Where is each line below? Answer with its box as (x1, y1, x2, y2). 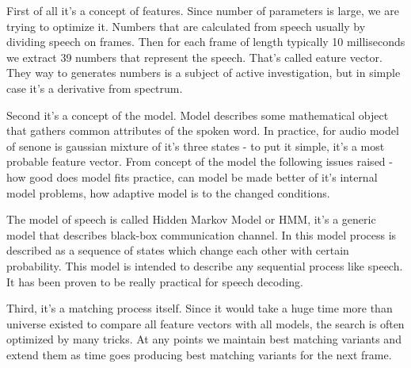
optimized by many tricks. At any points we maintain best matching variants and (6, 331, 401, 347)
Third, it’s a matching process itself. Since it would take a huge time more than (6, 300, 393, 316)
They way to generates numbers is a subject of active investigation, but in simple (6, 64, 401, 81)
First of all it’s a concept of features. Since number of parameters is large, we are (6, 2, 399, 18)
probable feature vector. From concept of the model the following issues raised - (6, 153, 393, 170)
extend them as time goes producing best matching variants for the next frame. (6, 346, 392, 362)
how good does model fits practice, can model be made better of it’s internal (6, 168, 378, 185)
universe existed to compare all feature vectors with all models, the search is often (6, 315, 405, 332)
